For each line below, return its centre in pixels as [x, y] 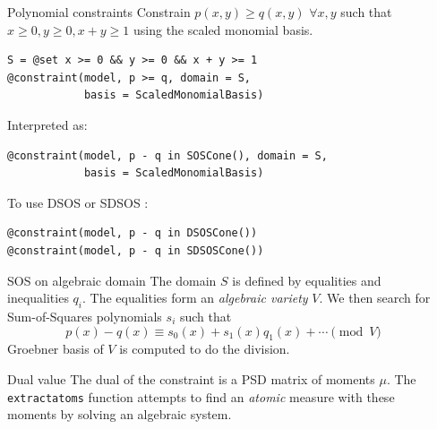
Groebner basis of [56, 349]
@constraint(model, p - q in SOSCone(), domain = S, [167, 155]
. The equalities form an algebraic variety [195, 298]
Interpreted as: [47, 124]
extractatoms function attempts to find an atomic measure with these [201, 396]
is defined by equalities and [307, 280]
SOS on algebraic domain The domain [112, 280]
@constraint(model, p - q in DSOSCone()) [133, 233]
